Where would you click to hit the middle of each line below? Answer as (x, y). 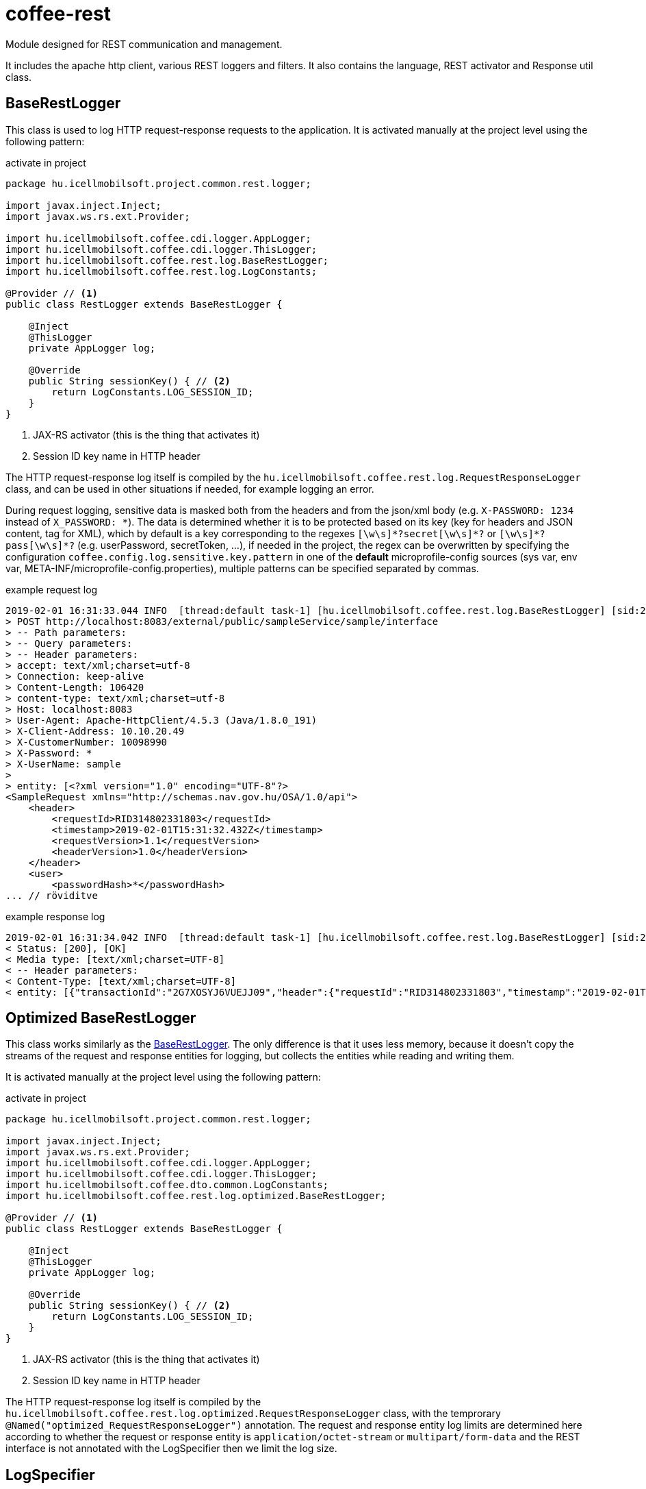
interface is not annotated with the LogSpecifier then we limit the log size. (171, 1449)
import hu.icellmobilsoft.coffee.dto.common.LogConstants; (167, 1185)
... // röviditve (52, 895)
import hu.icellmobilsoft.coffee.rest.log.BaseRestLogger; (167, 260)
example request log (52, 589)
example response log (55, 916)
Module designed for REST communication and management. (144, 44)
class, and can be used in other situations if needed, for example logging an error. (190, 489)
